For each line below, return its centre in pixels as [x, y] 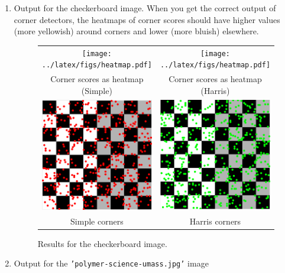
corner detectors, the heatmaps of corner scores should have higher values [147, 19]
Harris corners [215, 221]
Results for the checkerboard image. [102, 243]
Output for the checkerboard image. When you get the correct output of [145, 8]
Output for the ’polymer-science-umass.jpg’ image [111, 263]
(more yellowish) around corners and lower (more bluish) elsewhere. [136, 31]
